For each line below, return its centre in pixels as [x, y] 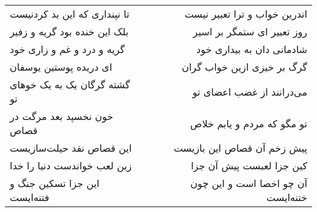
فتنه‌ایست [30, 197]
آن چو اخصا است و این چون [249, 183]
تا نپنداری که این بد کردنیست [70, 14]
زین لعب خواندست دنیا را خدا [71, 165]
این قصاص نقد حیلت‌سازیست [71, 148]
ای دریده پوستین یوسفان [61, 67]
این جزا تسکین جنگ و [55, 183]
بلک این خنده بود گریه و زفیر [69, 31]
